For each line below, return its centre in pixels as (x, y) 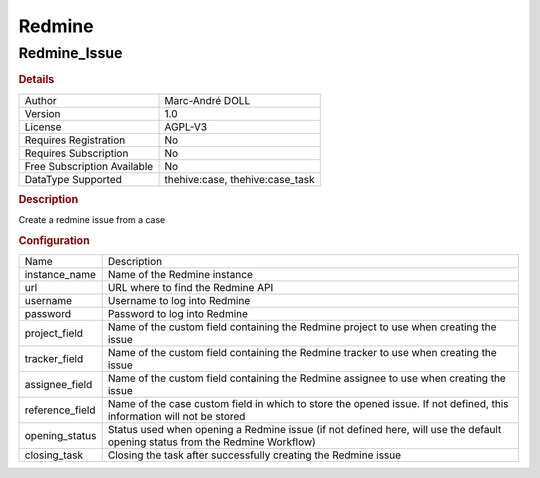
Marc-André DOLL (207, 100)
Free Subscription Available (89, 166)
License (43, 127)
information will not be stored (176, 417)
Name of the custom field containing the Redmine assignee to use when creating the (307, 378)
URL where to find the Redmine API (190, 288)
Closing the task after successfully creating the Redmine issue (254, 455)
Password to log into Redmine (178, 314)
